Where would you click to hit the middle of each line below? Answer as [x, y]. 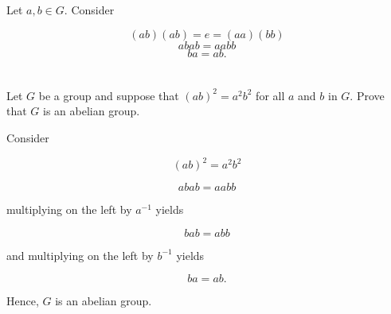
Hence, [23, 301]
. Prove [367, 95]
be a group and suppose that [109, 95]
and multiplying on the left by [80, 255]
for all [270, 95]
